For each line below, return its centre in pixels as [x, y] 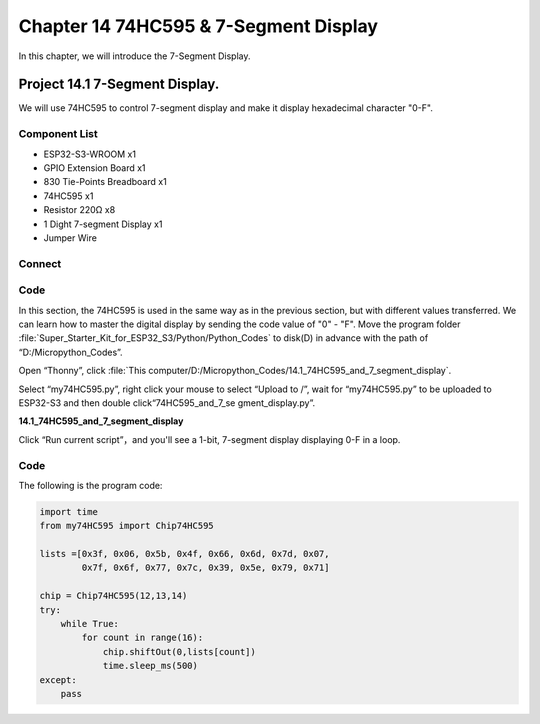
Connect [40, 263]
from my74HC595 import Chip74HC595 [126, 526]
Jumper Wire [70, 237]
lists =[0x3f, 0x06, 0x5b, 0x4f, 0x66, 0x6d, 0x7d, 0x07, [184, 554]
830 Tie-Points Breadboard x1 [105, 182]
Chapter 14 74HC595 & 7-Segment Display [198, 26]
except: [58, 679]
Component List [58, 134]
